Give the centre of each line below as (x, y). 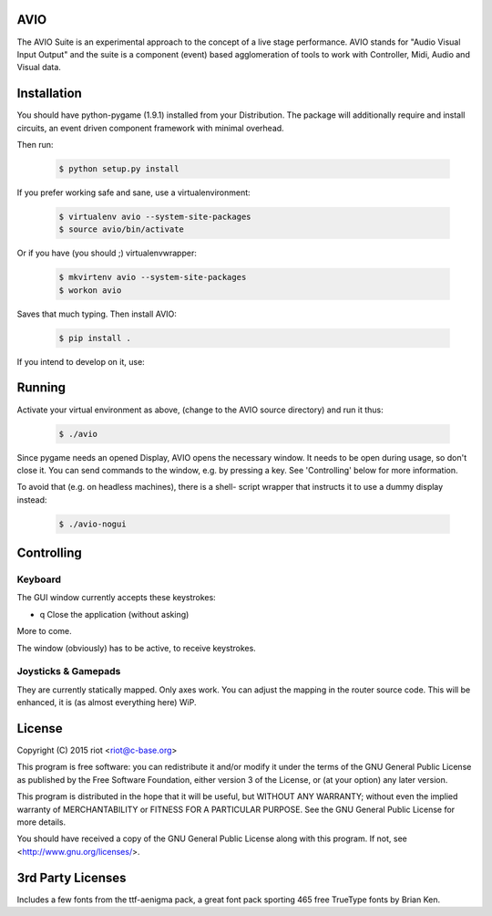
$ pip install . (95, 338)
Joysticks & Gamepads (69, 671)
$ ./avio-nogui (92, 524)
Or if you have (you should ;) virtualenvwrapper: (107, 253)
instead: (32, 500)
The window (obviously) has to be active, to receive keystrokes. (137, 648)
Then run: (35, 144)
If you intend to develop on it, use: (81, 361)
